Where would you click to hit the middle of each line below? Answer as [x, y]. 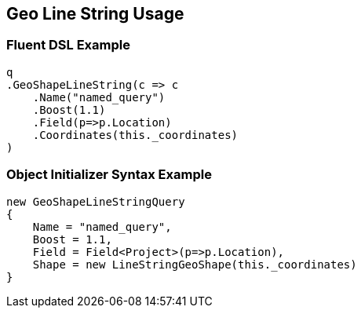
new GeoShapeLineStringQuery [96, 201]
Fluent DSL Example [68, 45]
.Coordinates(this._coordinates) [135, 135]
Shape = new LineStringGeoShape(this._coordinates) [195, 264]
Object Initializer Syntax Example [109, 175]
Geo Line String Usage [95, 14]
